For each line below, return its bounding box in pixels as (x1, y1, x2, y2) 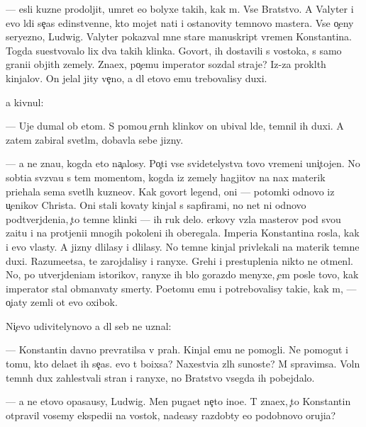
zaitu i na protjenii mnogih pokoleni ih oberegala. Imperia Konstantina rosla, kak (6, 225, 360, 240)
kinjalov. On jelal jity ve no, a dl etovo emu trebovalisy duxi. (6, 70, 267, 85)
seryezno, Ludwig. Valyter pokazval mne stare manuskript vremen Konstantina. (6, 29, 352, 44)
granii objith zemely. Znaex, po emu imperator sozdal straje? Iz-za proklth (6, 57, 326, 72)
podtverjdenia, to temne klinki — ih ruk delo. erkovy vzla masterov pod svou (6, 211, 341, 226)
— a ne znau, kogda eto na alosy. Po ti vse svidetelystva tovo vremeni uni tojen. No (6, 156, 360, 171)
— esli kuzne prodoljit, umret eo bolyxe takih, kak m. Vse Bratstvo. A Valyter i (6, 1, 354, 16)
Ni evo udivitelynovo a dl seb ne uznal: (6, 318, 172, 333)
